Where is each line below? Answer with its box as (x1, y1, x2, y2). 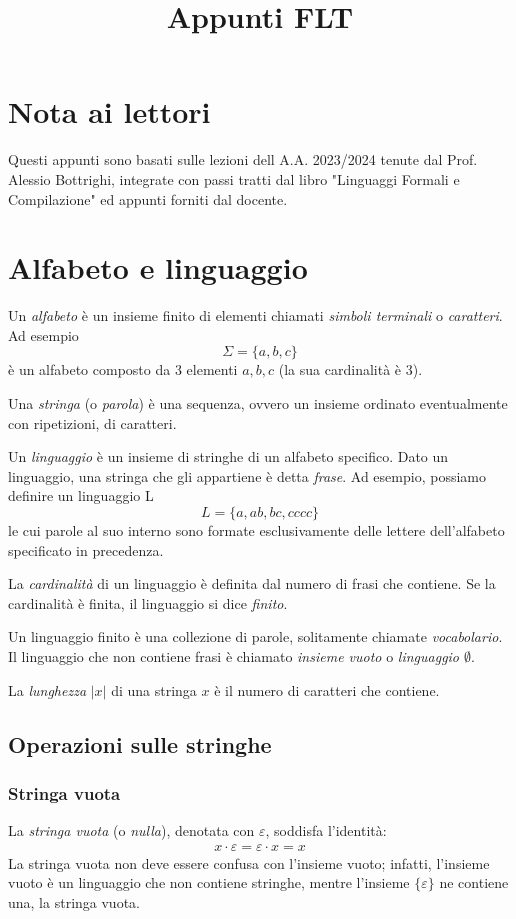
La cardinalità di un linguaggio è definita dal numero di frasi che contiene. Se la (8, 573, 496, 594)
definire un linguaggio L (8, 485, 154, 506)
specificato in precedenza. (8, 539, 164, 560)
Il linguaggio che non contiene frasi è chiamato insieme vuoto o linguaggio (8, 645, 460, 666)
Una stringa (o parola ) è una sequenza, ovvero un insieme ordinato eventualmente (8, 393, 508, 413)
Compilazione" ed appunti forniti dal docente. (8, 188, 288, 209)
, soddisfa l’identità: (265, 820, 387, 841)
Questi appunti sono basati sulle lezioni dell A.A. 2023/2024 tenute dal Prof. (8, 149, 478, 170)
